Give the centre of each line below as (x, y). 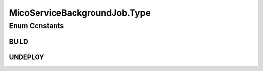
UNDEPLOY (27, 57)
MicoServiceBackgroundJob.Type (80, 13)
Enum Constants (37, 26)
